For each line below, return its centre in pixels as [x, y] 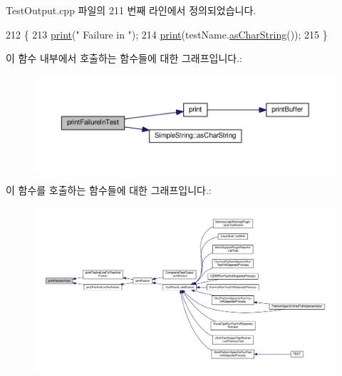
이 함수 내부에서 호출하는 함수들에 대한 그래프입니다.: [124, 58]
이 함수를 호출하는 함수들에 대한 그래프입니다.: [109, 190]
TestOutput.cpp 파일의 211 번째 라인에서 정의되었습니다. [131, 10]
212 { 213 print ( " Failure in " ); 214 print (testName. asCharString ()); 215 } [167, 34]
